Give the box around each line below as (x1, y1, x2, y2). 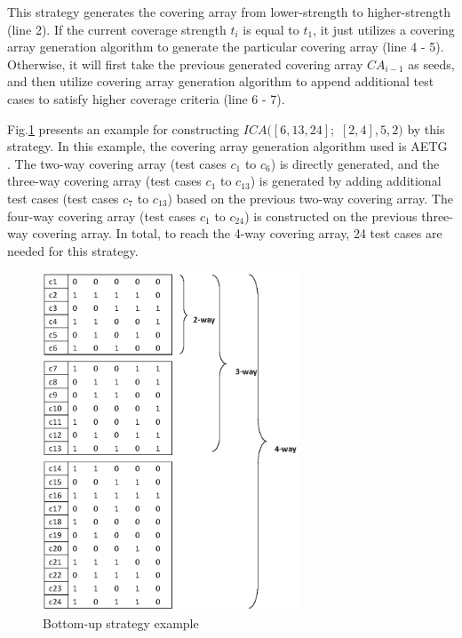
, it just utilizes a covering (313, 20, 455, 38)
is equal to (243, 20, 299, 38)
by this (407, 119, 445, 138)
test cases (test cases (7, 188, 119, 207)
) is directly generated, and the (270, 154, 440, 172)
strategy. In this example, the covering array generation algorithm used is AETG (7, 137, 448, 156)
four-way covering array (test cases (7, 206, 196, 225)
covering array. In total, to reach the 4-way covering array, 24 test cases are (32, 224, 442, 243)
